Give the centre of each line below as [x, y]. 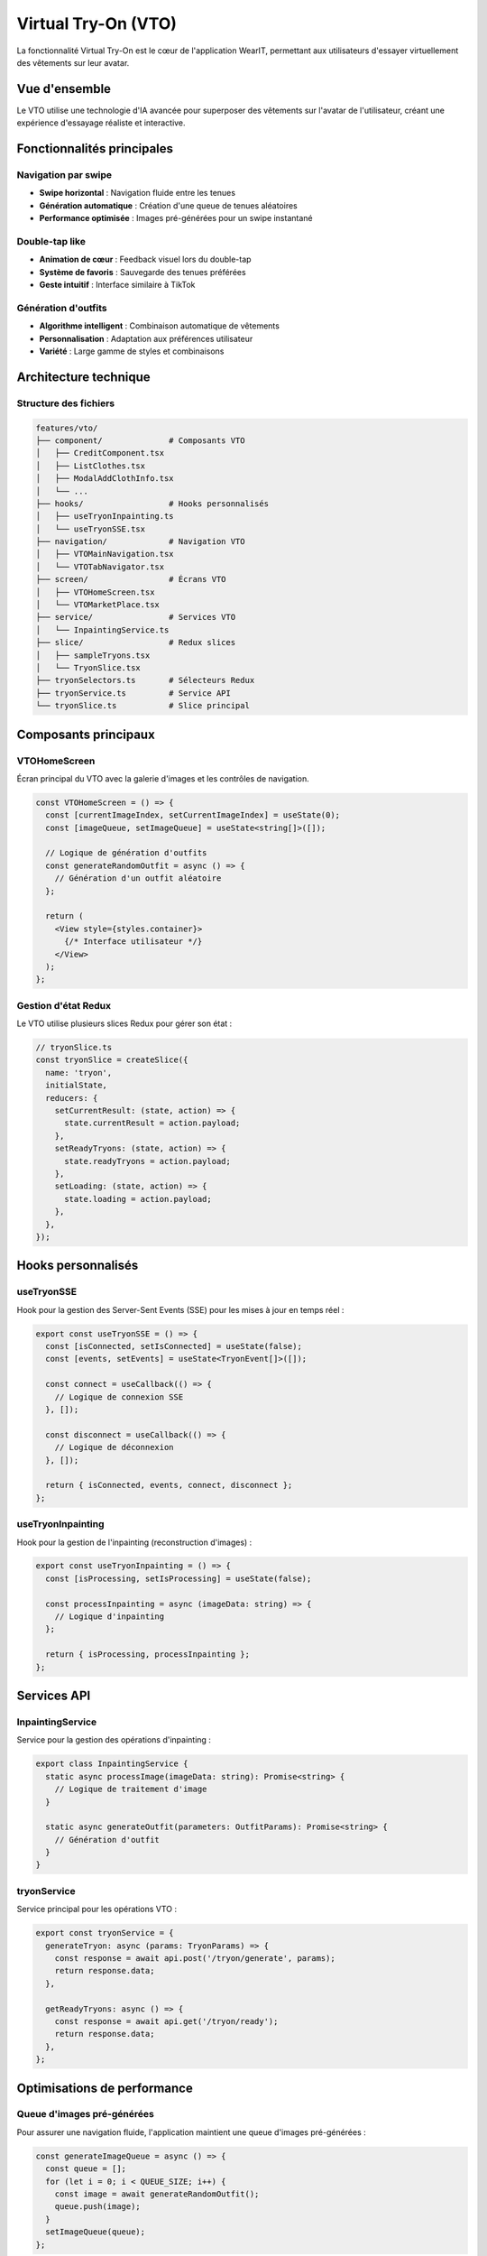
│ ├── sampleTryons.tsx [93, 655]
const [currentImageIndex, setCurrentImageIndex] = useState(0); [193, 815]
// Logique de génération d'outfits [126, 853]
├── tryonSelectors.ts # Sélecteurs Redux [145, 680]
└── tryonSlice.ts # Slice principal [142, 706]
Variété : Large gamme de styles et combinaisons [132, 351]
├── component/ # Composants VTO [140, 440]
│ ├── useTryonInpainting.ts [105, 516]
